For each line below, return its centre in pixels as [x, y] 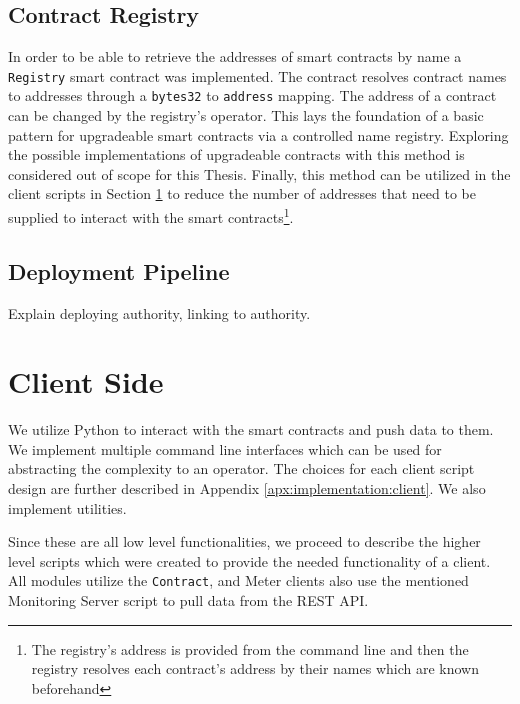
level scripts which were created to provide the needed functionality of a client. [249, 560]
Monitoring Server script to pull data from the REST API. [188, 600]
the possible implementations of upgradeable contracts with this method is [236, 154]
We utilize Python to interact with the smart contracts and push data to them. [251, 429]
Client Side [86, 381]
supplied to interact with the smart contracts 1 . [151, 215]
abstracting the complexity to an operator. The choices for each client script [241, 468]
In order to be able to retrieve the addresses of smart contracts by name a [235, 56]
